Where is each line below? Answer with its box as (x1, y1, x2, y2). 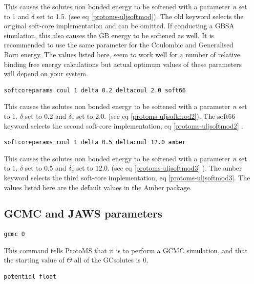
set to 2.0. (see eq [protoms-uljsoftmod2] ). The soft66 (76, 110, 235, 121)
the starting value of (4, 255, 64, 265)
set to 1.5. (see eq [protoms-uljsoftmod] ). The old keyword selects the (36, 11, 244, 21)
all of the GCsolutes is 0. (74, 255, 148, 265)
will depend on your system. (4, 68, 88, 79)
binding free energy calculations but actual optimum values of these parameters (4, 59, 242, 69)
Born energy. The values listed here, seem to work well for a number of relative (4, 49, 240, 59)
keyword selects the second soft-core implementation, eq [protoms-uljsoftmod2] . (4, 120, 243, 131)
